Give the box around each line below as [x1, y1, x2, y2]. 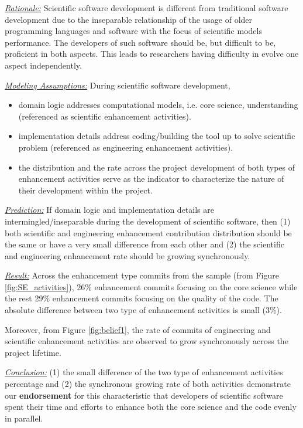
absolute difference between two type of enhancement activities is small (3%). [5, 304, 282, 316]
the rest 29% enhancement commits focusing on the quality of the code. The [5, 292, 278, 304]
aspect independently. [5, 59, 82, 71]
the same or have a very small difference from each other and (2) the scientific [5, 238, 284, 250]
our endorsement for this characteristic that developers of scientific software [5, 389, 283, 401]
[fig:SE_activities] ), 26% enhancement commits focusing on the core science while [5, 280, 298, 293]
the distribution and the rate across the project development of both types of [18, 161, 295, 173]
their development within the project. [18, 184, 153, 196]
